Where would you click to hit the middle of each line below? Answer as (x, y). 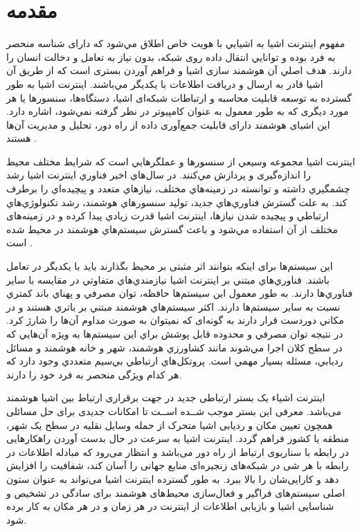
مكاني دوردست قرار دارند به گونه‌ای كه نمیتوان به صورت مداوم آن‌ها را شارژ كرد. (175, 320)
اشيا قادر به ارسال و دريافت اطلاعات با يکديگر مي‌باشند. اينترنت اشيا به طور (165, 83)
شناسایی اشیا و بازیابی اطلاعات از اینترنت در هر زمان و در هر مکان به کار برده (170, 506)
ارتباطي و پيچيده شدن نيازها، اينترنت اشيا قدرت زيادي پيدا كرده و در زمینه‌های (168, 215)
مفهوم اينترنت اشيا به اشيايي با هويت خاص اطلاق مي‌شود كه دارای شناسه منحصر (176, 43)
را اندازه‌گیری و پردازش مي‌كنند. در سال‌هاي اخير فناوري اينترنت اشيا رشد (159, 175)
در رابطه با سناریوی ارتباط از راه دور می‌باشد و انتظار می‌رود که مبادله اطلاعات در (178, 451)
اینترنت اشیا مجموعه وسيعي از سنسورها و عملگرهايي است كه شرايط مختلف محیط (181, 161)
